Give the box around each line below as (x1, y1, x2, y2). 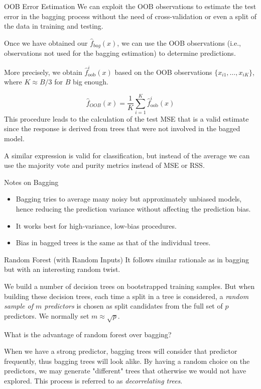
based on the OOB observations (114, 66, 212, 77)
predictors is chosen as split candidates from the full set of (44, 301, 223, 311)
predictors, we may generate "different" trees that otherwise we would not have (4, 365, 246, 376)
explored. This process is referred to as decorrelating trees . (4, 375, 183, 385)
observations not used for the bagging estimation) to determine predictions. (4, 48, 236, 58)
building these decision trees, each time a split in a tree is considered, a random (4, 290, 249, 301)
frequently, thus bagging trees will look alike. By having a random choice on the (4, 355, 250, 366)
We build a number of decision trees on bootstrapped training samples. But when (4, 280, 255, 291)
